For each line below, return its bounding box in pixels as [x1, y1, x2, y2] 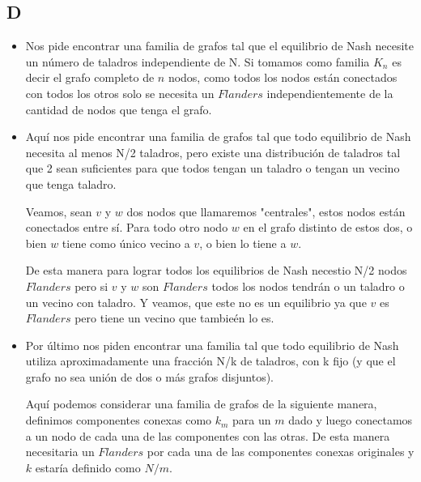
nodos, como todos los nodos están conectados [168, 69, 398, 86]
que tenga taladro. [25, 175, 117, 192]
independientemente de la [266, 84, 393, 101]
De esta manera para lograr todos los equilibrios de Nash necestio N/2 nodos [25, 262, 407, 279]
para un [232, 412, 271, 429]
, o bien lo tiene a [199, 234, 287, 251]
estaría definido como [35, 459, 141, 476]
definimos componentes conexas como [25, 412, 212, 429]
